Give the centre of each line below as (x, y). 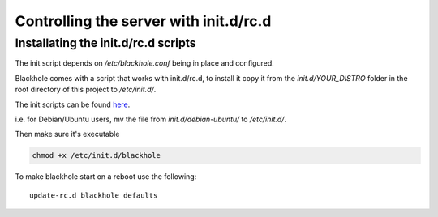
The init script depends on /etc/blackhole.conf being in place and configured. (145, 63)
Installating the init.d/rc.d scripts (105, 43)
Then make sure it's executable (67, 134)
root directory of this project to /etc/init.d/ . (86, 90)
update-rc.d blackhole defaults (94, 195)
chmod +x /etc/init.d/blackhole (97, 155)
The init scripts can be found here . (73, 104)
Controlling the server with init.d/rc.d (143, 21)
